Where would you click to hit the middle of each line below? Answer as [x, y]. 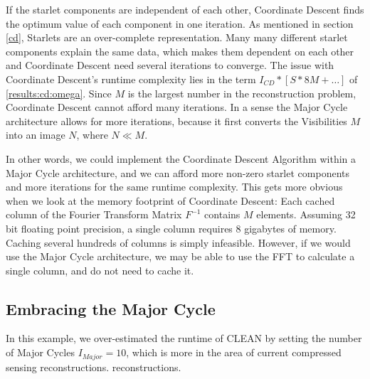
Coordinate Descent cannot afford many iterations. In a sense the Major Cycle [177, 107]
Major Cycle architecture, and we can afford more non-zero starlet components [178, 172]
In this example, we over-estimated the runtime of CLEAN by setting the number [184, 338]
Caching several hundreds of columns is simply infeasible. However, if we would [178, 242]
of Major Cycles [40, 352]
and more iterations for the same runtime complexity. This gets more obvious [174, 187]
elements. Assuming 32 [306, 214]
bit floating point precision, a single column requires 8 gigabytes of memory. [171, 228]
